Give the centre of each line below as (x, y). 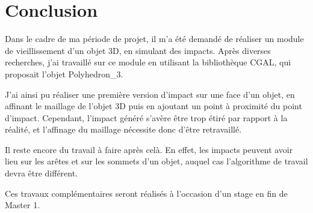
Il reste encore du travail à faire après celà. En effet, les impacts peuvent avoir (149, 149)
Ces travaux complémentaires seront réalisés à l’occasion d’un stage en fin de (146, 193)
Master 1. (23, 205)
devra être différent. (42, 173)
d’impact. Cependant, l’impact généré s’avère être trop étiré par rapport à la (146, 117)
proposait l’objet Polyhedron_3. (64, 73)
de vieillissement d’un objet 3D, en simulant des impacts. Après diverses (138, 50)
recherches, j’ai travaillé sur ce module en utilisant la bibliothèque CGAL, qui (148, 62)
